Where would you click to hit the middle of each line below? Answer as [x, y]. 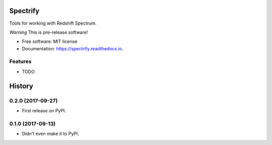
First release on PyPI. [44, 110]
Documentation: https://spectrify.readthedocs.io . [73, 48]
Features [20, 61]
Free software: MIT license [50, 42]
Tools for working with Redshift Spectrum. [53, 23]
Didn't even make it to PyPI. [50, 134]
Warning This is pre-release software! [49, 32]
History [21, 86]
